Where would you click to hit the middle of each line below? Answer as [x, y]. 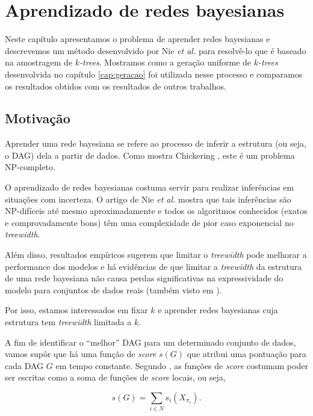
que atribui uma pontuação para [246, 354]
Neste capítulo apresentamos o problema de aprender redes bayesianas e [138, 39]
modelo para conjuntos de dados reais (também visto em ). [113, 289]
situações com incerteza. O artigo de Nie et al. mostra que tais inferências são [148, 199]
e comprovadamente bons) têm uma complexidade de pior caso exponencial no [149, 222]
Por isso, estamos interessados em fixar [76, 310]
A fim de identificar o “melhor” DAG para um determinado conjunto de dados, [150, 342]
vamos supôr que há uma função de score [81, 354]
